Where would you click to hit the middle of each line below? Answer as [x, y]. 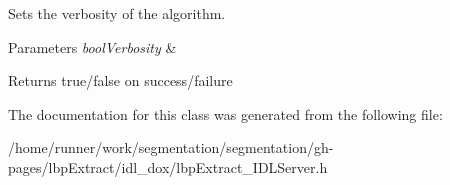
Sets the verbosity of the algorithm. [117, 13]
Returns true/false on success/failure [120, 80]
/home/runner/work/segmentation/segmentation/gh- [171, 147]
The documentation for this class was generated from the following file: [225, 113]
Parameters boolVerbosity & [92, 46]
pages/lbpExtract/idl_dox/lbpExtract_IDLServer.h [168, 166]
